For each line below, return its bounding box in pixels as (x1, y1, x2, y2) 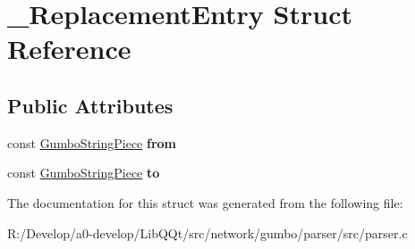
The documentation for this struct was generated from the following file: (7, 193, 403, 212)
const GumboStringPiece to (7, 163, 160, 182)
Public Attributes (7, 91, 174, 119)
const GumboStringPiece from (7, 133, 177, 152)
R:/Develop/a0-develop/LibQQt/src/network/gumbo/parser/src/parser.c (7, 223, 408, 242)
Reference (7, 30, 131, 67)
